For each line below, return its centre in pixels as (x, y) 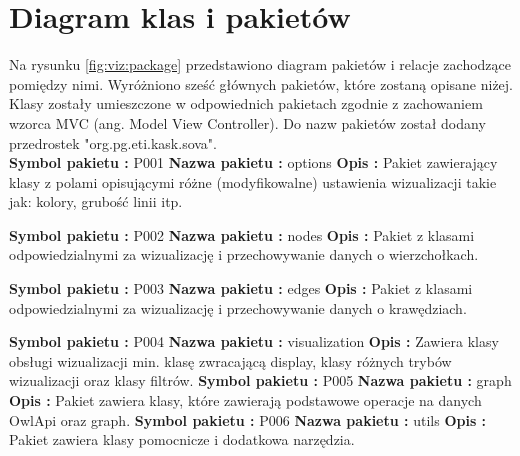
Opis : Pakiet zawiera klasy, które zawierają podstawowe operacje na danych (245, 400)
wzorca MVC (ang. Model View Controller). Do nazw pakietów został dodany (247, 122)
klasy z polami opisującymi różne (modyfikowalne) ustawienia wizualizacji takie (253, 181)
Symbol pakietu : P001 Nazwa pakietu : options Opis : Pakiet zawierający (253, 162)
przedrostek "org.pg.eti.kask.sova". (113, 142)
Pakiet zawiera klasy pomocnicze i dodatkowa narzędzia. (182, 439)
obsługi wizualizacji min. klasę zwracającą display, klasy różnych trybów (230, 360)
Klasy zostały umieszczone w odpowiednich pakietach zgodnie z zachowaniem (246, 103)
